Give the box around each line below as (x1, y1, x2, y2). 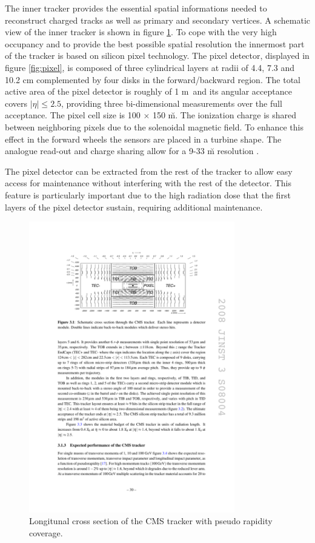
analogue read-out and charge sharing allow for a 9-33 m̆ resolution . (5, 144, 259, 157)
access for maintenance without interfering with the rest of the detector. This (5, 177, 291, 189)
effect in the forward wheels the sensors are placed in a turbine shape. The (5, 132, 282, 145)
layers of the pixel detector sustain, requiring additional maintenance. (5, 200, 263, 213)
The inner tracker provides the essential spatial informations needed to (5, 2, 267, 14)
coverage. (29, 527, 63, 539)
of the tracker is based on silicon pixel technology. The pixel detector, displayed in (5, 49, 310, 62)
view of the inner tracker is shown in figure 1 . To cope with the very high (5, 25, 277, 38)
